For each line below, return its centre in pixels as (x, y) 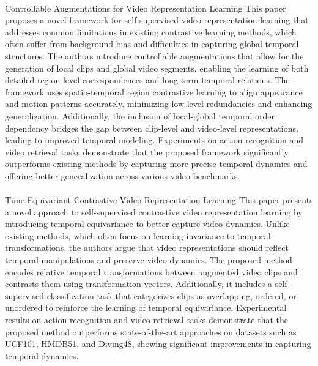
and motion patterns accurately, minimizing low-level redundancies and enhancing (159, 104)
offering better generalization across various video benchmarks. (123, 175)
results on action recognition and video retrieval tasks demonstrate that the (146, 320)
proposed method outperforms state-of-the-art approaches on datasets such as (151, 331)
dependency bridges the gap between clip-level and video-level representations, (152, 128)
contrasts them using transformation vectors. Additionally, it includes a (139, 284)
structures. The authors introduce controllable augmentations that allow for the (154, 55)
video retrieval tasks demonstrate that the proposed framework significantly (147, 151)
